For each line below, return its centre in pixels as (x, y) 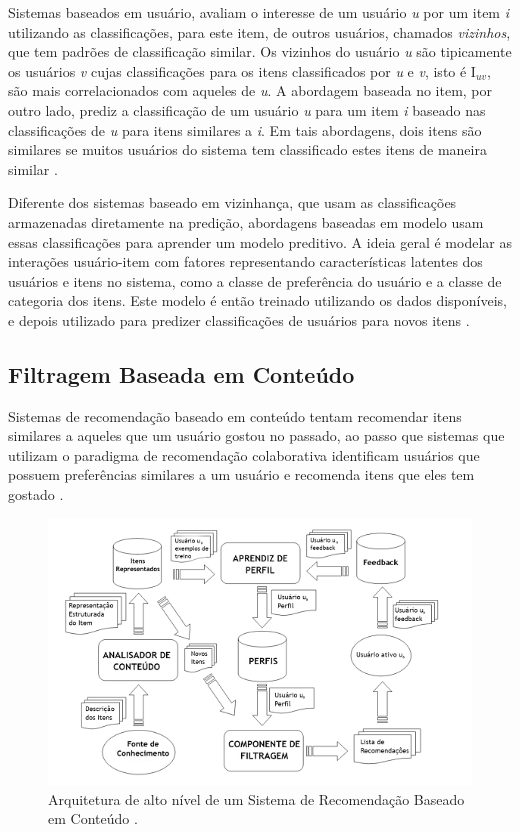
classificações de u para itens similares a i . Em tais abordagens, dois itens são (245, 129)
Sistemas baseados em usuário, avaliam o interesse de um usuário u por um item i (258, 12)
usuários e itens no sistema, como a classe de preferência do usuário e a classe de (255, 280)
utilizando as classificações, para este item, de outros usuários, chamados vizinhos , (259, 31)
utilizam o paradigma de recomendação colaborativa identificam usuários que (244, 454)
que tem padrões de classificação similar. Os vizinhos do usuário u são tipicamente (260, 51)
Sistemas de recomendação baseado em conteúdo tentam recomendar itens (235, 415)
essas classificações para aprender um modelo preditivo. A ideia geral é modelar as (260, 241)
